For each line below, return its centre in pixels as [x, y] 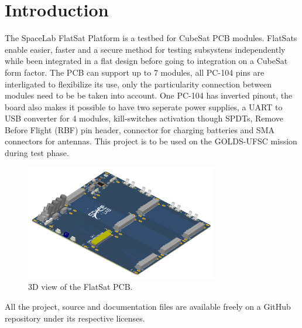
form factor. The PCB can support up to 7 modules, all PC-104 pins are [135, 72]
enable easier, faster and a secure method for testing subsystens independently [145, 49]
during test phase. [37, 153]
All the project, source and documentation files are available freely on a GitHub [148, 306]
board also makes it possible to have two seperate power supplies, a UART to [144, 106]
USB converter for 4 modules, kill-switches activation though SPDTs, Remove [144, 118]
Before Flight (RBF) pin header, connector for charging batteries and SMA [140, 129]
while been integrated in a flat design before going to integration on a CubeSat [146, 61]
